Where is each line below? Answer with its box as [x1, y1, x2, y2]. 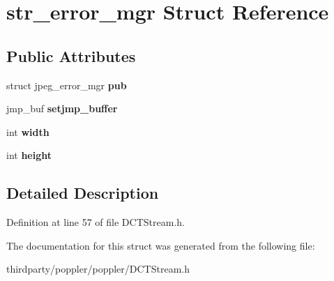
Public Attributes [6, 45, 136, 66]
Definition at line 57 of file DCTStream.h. [6, 215, 185, 229]
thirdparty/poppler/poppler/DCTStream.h [6, 261, 190, 276]
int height [6, 148, 52, 162]
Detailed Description [6, 182, 159, 204]
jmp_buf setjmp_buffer [6, 101, 118, 116]
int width [6, 124, 50, 139]
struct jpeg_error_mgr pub [6, 77, 127, 92]
